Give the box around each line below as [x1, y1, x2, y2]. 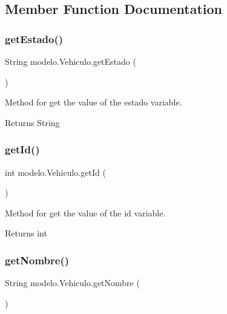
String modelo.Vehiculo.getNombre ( [5, 276, 140, 289]
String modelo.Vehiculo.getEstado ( [5, 55, 136, 67]
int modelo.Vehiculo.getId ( [5, 165, 106, 178]
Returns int [5, 227, 47, 239]
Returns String [5, 116, 60, 129]
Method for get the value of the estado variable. [5, 96, 182, 109]
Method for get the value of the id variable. [5, 206, 166, 219]
